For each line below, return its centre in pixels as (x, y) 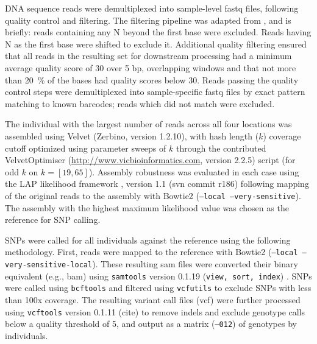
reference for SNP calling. (53, 219)
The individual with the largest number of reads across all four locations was (148, 124)
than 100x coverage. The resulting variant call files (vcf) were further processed (153, 299)
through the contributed (221, 148)
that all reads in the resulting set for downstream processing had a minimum (148, 56)
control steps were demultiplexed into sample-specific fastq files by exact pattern (155, 92)
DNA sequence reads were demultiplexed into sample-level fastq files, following (152, 8)
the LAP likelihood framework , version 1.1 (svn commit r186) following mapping (157, 184)
